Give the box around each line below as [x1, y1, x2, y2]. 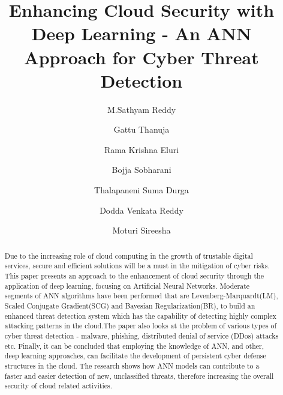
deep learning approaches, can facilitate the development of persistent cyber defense [4, 351, 266, 361]
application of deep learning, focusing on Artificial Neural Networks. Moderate [4, 280, 250, 291]
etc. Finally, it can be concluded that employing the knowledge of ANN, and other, [4, 340, 264, 351]
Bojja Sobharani [112, 163, 171, 176]
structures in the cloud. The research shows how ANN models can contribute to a [4, 360, 260, 370]
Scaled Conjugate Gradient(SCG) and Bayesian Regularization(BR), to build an [4, 300, 255, 310]
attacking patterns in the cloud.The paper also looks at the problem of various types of [4, 321, 277, 331]
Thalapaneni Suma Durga [94, 184, 189, 196]
